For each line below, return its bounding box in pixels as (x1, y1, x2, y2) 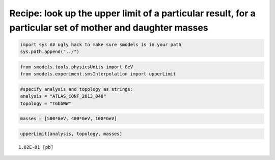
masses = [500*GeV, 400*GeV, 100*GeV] (20, 116, 117, 122)
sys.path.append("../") (20, 49, 80, 55)
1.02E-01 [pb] (18, 144, 53, 150)
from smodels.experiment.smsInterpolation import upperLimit (20, 71, 176, 77)
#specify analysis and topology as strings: (20, 86, 133, 92)
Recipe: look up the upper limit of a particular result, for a (9, 8, 256, 19)
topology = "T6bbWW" (20, 100, 71, 106)
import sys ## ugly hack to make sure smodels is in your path (20, 41, 182, 47)
